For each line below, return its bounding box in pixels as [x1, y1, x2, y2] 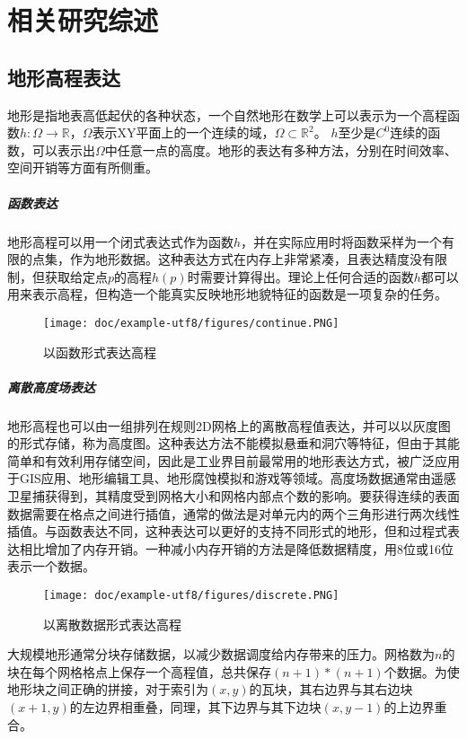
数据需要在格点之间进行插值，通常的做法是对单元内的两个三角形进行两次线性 [7, 504, 460, 523]
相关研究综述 [7, 2, 159, 39]
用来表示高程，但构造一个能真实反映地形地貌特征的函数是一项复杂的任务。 [7, 285, 447, 304]
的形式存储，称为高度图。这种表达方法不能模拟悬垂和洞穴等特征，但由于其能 [7, 434, 460, 453]
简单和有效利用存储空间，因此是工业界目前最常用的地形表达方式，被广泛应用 [7, 451, 460, 470]
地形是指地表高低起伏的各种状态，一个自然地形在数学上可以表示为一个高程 [7, 105, 447, 124]
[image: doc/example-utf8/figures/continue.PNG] [43, 316, 339, 330]
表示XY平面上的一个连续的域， [92, 123, 275, 142]
